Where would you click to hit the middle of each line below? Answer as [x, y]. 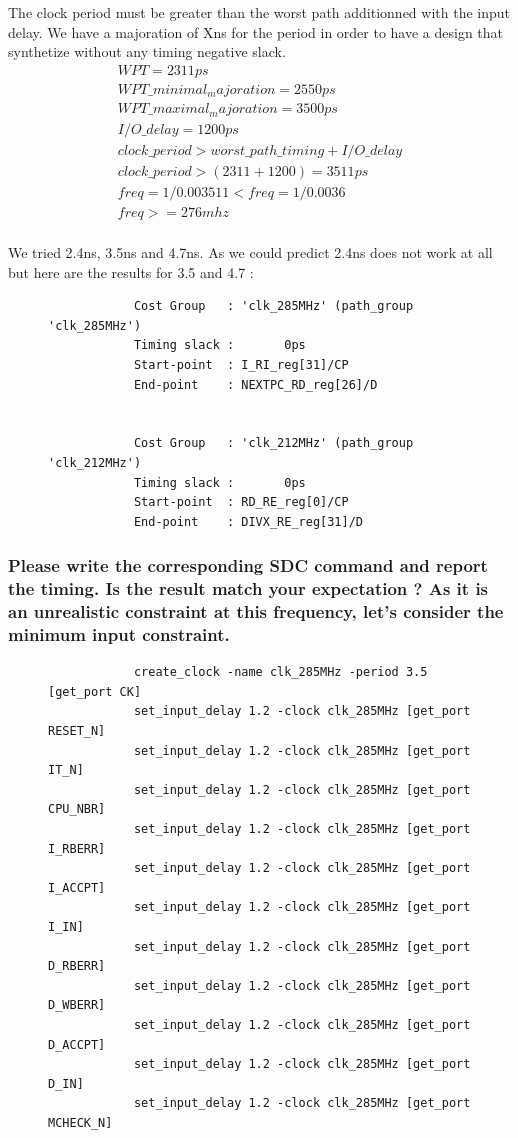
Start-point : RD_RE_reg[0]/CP [241, 502]
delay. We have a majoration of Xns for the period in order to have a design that [256, 31]
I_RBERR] [77, 848]
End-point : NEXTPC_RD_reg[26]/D [255, 384]
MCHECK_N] [80, 1122]
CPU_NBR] [77, 809]
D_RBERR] [77, 966]
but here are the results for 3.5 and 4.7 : [131, 271]
